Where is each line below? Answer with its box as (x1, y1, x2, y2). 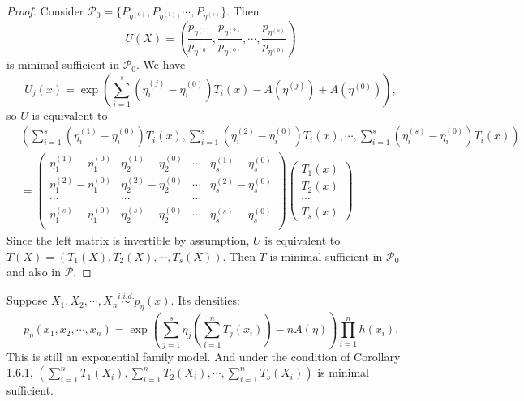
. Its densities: (170, 292, 240, 309)
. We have (136, 56, 186, 73)
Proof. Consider (6, 2, 84, 19)
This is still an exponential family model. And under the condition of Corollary (6, 348, 401, 365)
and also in (6, 263, 61, 280)
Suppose (6, 292, 48, 309)
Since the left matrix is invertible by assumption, (6, 232, 250, 249)
